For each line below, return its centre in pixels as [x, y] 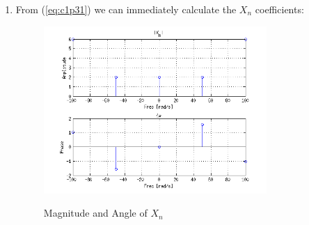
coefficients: [279, 9]
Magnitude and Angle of [95, 213]
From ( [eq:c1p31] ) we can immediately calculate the [126, 9]
